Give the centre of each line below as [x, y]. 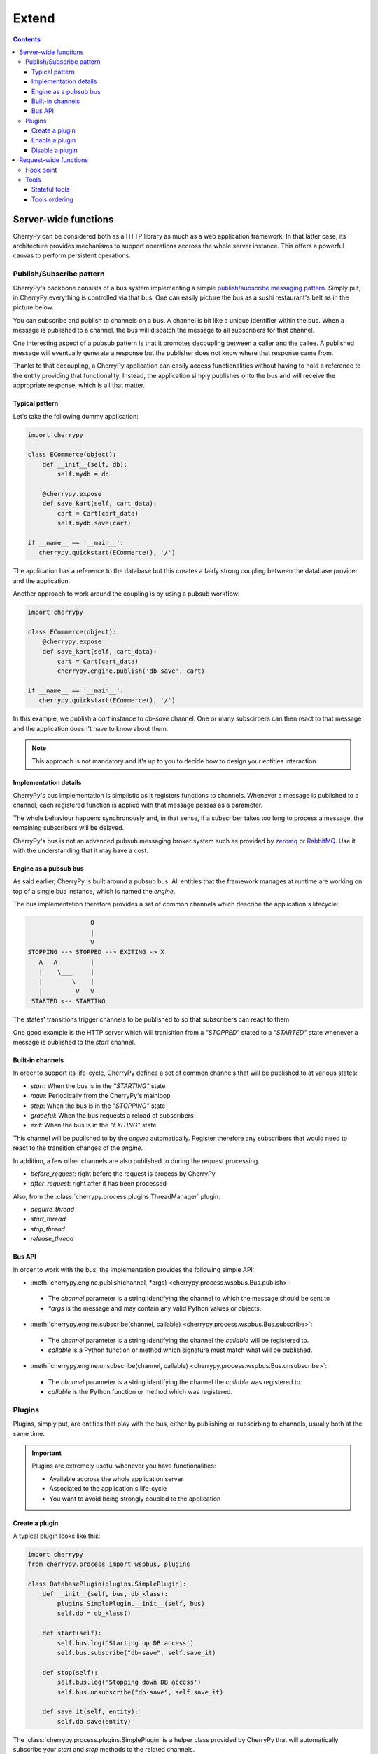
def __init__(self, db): [85, 464]
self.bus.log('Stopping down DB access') [129, 1682]
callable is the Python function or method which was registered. [140, 1392]
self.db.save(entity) [94, 1721]
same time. [29, 1433]
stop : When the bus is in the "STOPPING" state [98, 1106]
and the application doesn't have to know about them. [91, 728]
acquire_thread [52, 1210]
